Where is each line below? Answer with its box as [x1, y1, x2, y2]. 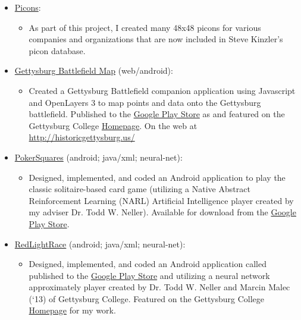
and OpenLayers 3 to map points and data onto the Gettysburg [29, 96, 261, 108]
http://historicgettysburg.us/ [29, 131, 135, 143]
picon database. [29, 44, 86, 57]
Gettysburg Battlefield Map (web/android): [14, 64, 173, 77]
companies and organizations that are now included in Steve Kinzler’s [29, 33, 283, 45]
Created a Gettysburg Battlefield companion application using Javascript [29, 84, 296, 96]
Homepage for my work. [29, 304, 116, 316]
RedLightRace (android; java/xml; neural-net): [14, 237, 186, 250]
